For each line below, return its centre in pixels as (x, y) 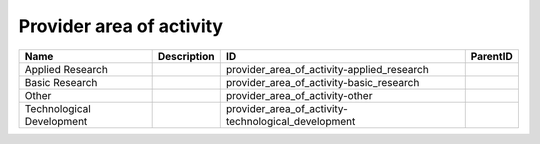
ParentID (492, 56)
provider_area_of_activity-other (299, 95)
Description (186, 56)
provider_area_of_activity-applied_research (327, 69)
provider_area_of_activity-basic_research (322, 82)
